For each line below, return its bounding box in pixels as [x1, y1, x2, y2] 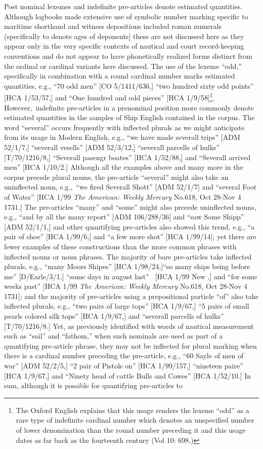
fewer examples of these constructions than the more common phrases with [4, 241, 237, 251]
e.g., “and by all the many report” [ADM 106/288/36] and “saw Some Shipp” [4, 211, 244, 222]
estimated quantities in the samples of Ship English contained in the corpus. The [4, 112, 255, 123]
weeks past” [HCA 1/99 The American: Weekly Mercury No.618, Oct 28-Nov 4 [4, 281, 247, 291]
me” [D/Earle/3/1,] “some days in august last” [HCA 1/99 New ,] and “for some [4, 271, 257, 281]
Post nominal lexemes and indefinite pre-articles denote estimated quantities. [4, 1, 243, 11]
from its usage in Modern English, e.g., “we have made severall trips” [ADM [4, 132, 240, 142]
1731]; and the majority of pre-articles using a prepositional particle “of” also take [4, 290, 258, 301]
